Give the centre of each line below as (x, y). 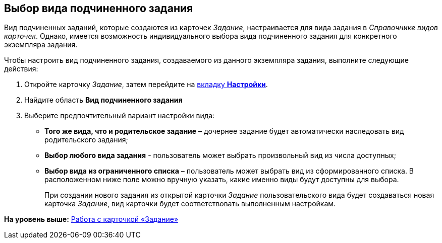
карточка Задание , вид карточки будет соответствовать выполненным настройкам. (190, 204)
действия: (21, 69)
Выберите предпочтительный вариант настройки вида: (120, 116)
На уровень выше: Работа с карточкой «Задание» (91, 219)
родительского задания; (86, 140)
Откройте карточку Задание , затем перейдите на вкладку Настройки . (146, 85)
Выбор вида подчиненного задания (99, 8)
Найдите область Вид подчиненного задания (103, 100)
